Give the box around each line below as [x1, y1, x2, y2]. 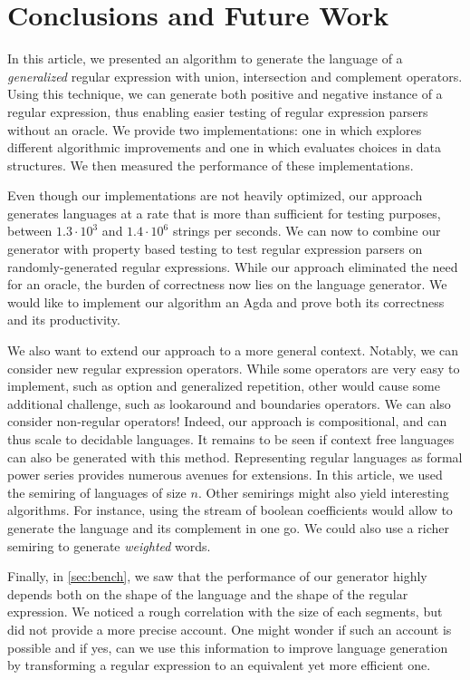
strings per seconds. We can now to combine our [172, 221, 441, 240]
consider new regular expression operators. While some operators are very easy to [7, 358, 460, 377]
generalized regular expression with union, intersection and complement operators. [7, 66, 463, 85]
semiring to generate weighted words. [7, 536, 211, 555]
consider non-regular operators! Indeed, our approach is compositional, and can [7, 412, 447, 431]
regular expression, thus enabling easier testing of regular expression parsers [7, 102, 428, 121]
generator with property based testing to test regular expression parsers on [7, 239, 423, 258]
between [7, 221, 53, 240]
